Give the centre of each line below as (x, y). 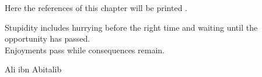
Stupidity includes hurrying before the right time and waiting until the (131, 27)
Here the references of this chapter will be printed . (96, 8)
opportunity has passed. (48, 38)
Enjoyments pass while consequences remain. (85, 49)
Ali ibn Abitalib (33, 69)
